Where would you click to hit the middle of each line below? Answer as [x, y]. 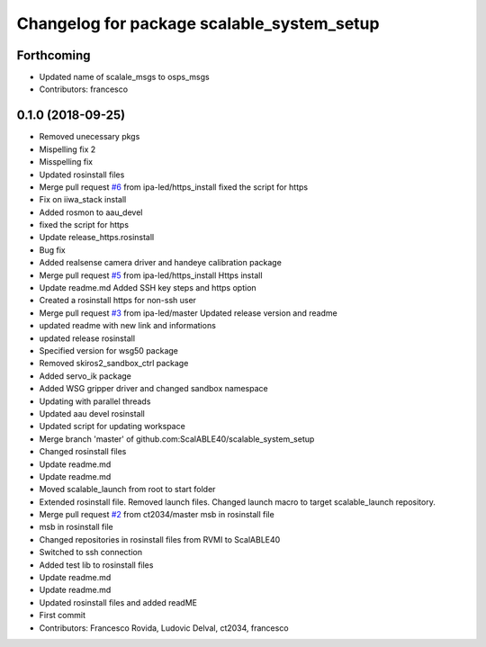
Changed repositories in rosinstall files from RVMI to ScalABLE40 [160, 539]
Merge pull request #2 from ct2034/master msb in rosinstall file [157, 515]
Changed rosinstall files [83, 452]
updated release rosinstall [87, 338]
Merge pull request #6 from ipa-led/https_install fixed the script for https [174, 187]
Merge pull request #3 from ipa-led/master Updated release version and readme [188, 313]
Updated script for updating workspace [112, 427]
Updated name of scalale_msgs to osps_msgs [125, 77]
